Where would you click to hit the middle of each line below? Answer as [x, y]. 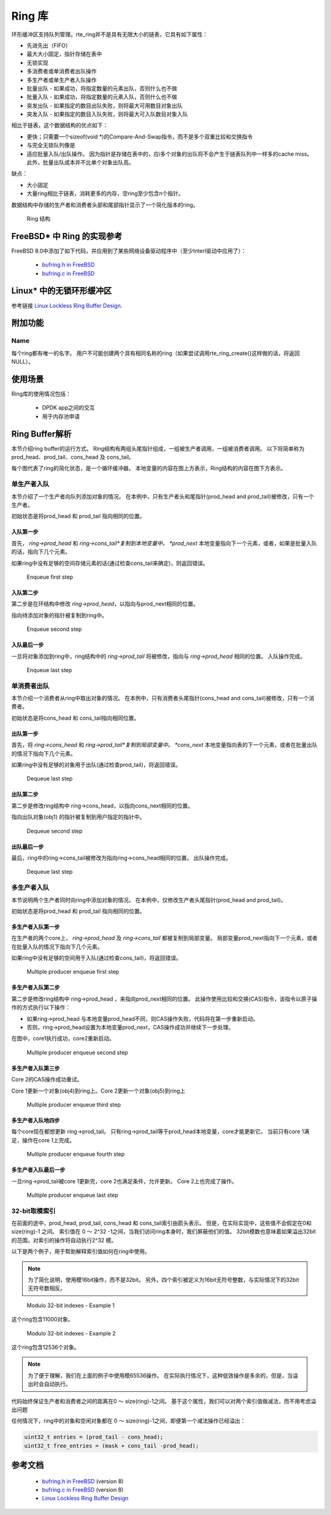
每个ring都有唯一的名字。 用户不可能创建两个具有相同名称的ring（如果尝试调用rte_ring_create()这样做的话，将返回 [156, 353]
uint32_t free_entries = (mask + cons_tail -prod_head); [112, 1446]
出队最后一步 [28, 847]
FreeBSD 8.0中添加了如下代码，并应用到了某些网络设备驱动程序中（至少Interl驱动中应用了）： [129, 251]
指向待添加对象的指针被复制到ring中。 [59, 615]
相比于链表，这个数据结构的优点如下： [60, 125]
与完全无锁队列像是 [51, 145]
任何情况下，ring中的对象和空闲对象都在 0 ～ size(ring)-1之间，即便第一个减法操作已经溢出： [128, 1421]
